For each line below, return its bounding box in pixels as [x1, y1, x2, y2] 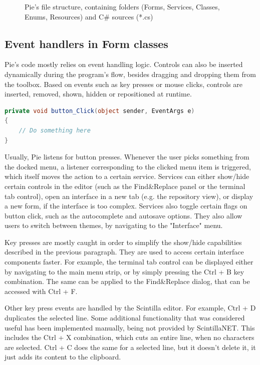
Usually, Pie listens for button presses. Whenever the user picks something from [5, 151, 249, 162]
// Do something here [19, 126, 91, 134]
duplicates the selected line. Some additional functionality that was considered [5, 312, 245, 323]
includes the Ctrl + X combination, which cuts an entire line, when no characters [5, 332, 254, 342]
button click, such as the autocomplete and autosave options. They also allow [5, 210, 242, 220]
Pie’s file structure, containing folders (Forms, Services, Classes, [25, 1, 220, 11]
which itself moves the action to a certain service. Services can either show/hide [5, 171, 249, 181]
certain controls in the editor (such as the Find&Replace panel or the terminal [5, 180, 245, 191]
